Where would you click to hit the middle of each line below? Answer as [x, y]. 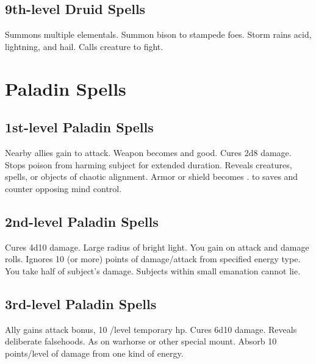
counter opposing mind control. [63, 188]
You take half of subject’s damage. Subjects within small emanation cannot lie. [153, 270]
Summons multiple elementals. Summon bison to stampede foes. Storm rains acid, [158, 34]
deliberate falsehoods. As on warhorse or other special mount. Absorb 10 [141, 341]
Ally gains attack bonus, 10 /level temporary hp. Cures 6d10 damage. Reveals [151, 329]
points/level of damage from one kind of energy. [94, 353]
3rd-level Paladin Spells [81, 303]
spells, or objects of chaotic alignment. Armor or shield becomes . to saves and [152, 177]
